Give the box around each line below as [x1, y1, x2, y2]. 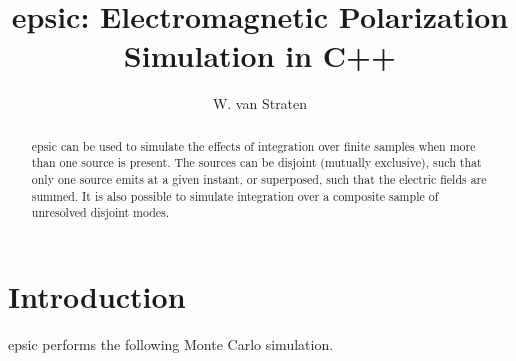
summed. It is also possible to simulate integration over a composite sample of [31, 187, 439, 204]
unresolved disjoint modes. [31, 204, 170, 221]
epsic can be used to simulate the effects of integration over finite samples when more [31, 137, 476, 154]
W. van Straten [212, 93, 308, 114]
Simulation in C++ [123, 35, 397, 76]
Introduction [8, 275, 186, 316]
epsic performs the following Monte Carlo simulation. [8, 333, 334, 354]
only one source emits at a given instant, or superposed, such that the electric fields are [31, 171, 487, 188]
